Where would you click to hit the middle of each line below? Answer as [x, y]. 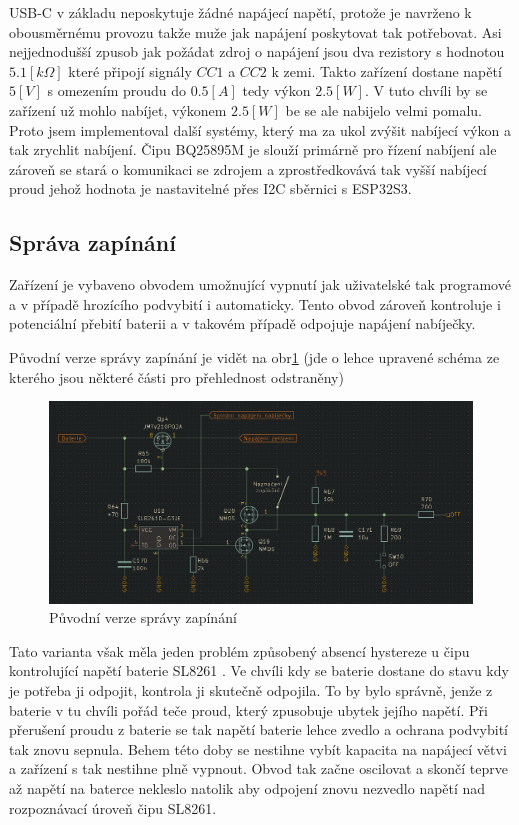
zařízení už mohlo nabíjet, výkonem [118, 109]
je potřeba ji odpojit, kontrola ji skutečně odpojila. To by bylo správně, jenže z [251, 689]
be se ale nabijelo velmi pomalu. [384, 109]
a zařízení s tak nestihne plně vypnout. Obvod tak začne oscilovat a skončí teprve [258, 768]
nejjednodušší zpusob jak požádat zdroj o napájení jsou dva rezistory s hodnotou [257, 51]
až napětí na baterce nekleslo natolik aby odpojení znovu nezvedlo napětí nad [247, 787]
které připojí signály [130, 70]
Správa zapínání [92, 242]
